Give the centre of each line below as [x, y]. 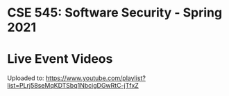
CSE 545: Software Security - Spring [115, 13]
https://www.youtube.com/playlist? [95, 78]
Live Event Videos [60, 59]
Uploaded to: [26, 78]
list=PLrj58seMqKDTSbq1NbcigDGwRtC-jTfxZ [73, 86]
